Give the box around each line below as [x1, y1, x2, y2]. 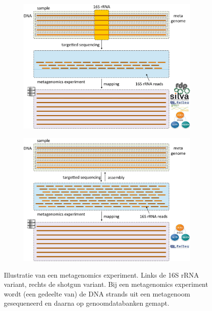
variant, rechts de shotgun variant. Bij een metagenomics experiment [4, 279, 208, 289]
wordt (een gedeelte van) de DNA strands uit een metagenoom [4, 288, 190, 298]
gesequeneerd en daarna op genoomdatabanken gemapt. [4, 298, 169, 308]
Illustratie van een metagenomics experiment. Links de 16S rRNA [4, 269, 199, 280]
